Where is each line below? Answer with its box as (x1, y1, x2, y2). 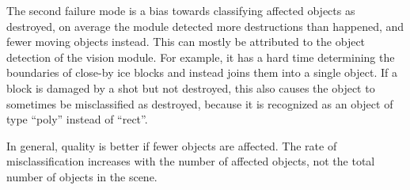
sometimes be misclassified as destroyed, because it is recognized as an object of (6, 95, 393, 112)
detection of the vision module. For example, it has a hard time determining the (6, 48, 395, 65)
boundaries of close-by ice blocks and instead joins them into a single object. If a (6, 64, 397, 81)
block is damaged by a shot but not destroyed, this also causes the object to (6, 79, 375, 96)
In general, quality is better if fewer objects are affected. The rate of (6, 137, 337, 154)
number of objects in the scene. (6, 168, 158, 184)
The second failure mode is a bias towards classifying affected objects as (6, 2, 355, 18)
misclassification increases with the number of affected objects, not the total (6, 153, 375, 169)
